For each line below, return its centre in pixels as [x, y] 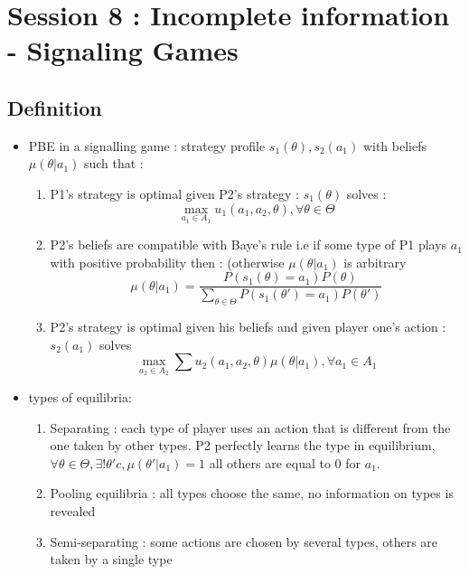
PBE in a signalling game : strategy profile [147, 145]
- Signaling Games [123, 50]
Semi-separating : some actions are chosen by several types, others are [244, 541]
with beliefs [394, 145]
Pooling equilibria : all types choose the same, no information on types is [252, 493]
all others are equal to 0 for [285, 462]
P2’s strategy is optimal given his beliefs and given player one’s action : [248, 327]
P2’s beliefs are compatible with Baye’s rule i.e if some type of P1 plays [249, 245]
